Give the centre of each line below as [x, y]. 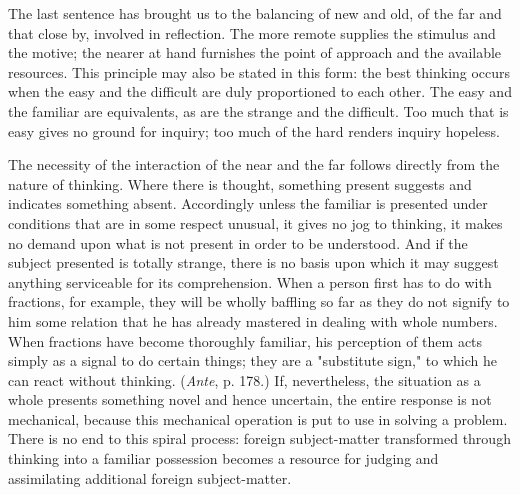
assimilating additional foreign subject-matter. [150, 477]
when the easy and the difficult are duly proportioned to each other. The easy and [260, 91]
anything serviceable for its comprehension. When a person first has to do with [250, 281]
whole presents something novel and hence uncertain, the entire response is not [250, 399]
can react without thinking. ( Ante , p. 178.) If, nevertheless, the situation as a [244, 379]
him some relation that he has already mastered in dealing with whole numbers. [253, 320]
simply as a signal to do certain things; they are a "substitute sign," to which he [253, 360]
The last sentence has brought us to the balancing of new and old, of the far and [255, 13]
